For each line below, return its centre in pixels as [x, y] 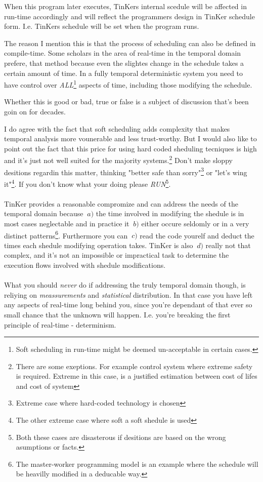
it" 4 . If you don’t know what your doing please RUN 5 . [87, 183]
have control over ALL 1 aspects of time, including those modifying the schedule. [128, 84]
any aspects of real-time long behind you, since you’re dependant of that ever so [128, 305]
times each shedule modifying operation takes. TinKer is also [99, 245]
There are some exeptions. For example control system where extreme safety [134, 366]
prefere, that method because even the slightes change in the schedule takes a [124, 63]
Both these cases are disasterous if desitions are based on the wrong [121, 437]
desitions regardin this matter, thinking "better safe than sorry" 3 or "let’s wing [126, 171]
